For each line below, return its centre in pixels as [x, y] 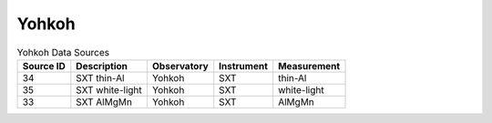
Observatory [180, 66]
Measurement [309, 66]
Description [102, 66]
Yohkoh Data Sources [63, 52]
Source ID [44, 66]
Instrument [243, 66]
